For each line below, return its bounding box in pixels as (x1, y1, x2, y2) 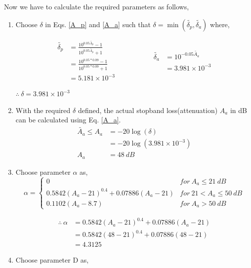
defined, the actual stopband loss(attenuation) (78, 105, 218, 115)
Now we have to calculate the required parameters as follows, (4, 1, 189, 11)
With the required (15, 105, 71, 115)
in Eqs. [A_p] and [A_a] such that (45, 19, 151, 29)
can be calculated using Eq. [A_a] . (15, 115, 121, 125)
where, (210, 19, 230, 29)
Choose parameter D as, (15, 255, 89, 265)
